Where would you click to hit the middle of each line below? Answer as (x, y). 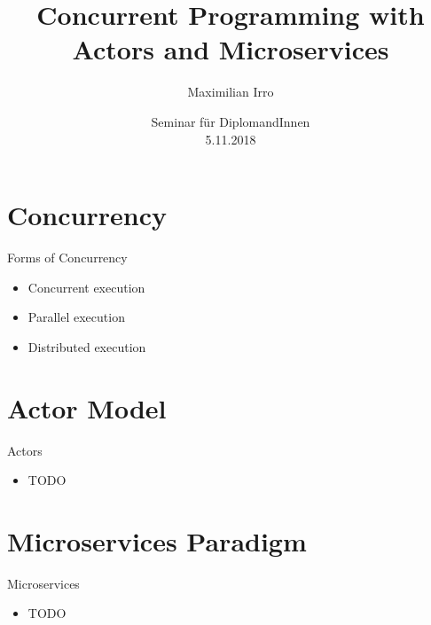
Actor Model (87, 407)
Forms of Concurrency (67, 258)
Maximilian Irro (231, 92)
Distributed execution (87, 346)
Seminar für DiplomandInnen (231, 121)
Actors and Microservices (231, 49)
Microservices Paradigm (157, 540)
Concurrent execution (86, 287)
